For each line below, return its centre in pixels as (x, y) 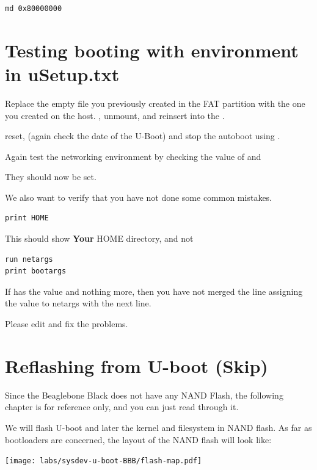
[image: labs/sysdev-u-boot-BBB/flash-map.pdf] (104, 461)
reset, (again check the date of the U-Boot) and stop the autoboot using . (143, 136)
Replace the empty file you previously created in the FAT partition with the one (155, 103)
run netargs (29, 259)
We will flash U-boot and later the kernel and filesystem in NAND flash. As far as (158, 427)
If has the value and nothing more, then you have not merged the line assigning (154, 291)
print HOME (27, 218)
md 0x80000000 (34, 9)
